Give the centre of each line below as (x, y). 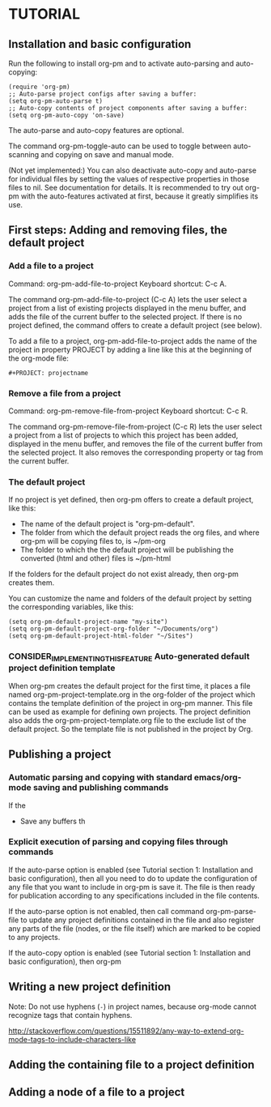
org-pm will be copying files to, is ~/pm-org (93, 541)
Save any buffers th (53, 821)
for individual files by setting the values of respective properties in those (129, 179)
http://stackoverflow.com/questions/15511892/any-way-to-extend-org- (126, 1031)
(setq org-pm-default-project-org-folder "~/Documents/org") (114, 629)
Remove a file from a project (65, 393)
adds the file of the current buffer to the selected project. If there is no (125, 316)
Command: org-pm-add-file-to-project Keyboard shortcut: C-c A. (118, 284)
